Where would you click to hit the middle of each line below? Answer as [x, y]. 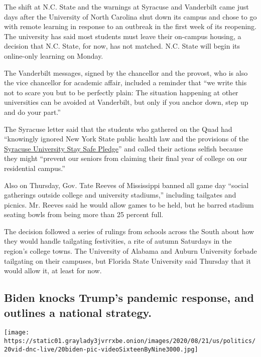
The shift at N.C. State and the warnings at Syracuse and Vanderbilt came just [126, 7]
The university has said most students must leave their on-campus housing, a [123, 36]
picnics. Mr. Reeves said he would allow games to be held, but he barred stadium [129, 204]
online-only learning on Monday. [54, 55]
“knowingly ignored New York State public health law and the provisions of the [126, 139]
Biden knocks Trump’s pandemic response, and [129, 298]
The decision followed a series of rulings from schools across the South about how [129, 231]
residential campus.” [35, 168]
